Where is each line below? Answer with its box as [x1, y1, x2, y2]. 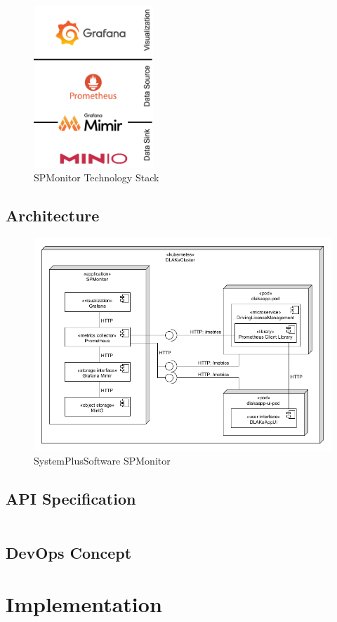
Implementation [6, 590, 162, 618]
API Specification [6, 488, 136, 510]
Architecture [6, 205, 100, 226]
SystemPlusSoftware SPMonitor [34, 453, 171, 468]
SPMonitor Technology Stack [34, 170, 159, 185]
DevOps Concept [6, 541, 132, 563]
